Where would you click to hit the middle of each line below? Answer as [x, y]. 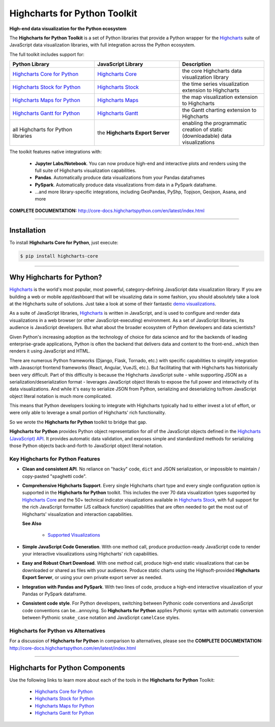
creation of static [202, 130]
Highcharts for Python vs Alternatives [57, 631]
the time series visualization [215, 84]
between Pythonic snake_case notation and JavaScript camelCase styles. [101, 618]
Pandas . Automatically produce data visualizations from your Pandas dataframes [120, 178]
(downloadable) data [207, 136]
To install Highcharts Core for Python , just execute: [64, 242]
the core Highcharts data [212, 71]
